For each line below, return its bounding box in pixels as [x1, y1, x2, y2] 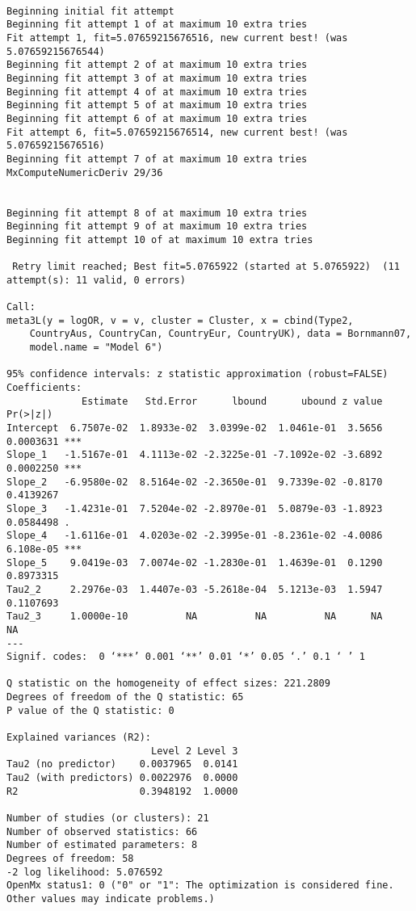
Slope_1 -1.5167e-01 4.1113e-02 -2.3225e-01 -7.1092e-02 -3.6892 [6, 449, 383, 461]
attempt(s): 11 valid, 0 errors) [6, 274, 186, 286]
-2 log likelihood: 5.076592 [6, 866, 163, 878]
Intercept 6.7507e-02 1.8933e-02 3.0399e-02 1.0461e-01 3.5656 [6, 422, 383, 434]
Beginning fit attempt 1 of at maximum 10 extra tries [6, 19, 308, 31]
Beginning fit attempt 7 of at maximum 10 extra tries [6, 153, 308, 165]
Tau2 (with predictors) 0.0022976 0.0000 [6, 772, 238, 784]
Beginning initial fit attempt [6, 5, 174, 17]
